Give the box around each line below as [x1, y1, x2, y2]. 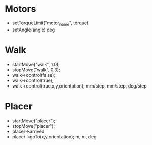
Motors [5, 3, 36, 15]
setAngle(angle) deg [12, 26, 55, 33]
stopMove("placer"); [12, 123, 55, 129]
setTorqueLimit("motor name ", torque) [12, 20, 89, 27]
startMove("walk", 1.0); [12, 61, 60, 67]
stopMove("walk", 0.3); [12, 67, 60, 73]
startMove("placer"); [12, 118, 56, 124]
